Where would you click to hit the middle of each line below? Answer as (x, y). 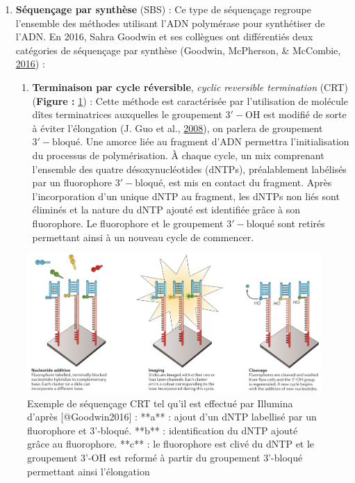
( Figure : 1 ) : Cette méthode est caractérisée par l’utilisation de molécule (190, 100)
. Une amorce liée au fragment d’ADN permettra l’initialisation (215, 141)
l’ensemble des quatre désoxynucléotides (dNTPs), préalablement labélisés (189, 169)
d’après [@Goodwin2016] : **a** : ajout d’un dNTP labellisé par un (172, 417)
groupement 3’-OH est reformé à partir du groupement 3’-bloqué (165, 458)
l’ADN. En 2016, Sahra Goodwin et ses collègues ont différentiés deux (164, 36)
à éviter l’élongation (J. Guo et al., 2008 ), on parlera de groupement (177, 128)
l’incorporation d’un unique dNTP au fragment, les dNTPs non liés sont (186, 196)
